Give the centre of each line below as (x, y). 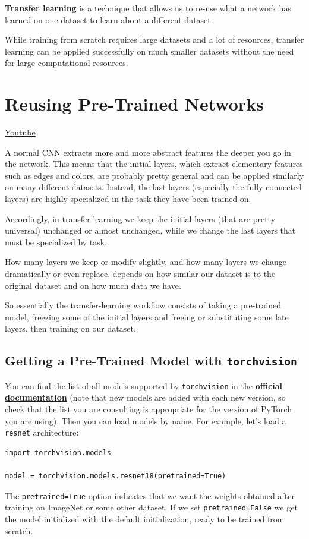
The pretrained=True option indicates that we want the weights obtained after (150, 495)
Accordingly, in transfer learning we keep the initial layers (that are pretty (140, 218)
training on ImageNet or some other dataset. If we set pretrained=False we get (151, 507)
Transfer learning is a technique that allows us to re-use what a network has (148, 8)
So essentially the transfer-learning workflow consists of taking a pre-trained (143, 305)
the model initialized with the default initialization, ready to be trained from (145, 518)
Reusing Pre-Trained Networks (134, 104)
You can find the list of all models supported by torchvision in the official (144, 385)
